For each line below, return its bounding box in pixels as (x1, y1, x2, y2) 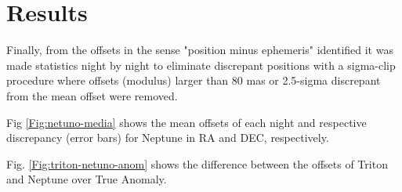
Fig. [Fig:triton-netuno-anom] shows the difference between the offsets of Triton (6, 155, 388, 172)
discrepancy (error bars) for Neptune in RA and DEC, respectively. (6, 129, 329, 146)
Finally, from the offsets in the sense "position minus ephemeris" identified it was (6, 42, 393, 58)
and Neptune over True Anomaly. (6, 171, 167, 187)
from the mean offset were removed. (6, 87, 178, 103)
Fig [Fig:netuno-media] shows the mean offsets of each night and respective (6, 114, 367, 130)
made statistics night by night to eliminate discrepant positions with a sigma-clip (6, 56, 396, 73)
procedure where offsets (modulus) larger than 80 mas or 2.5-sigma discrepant (6, 72, 381, 89)
